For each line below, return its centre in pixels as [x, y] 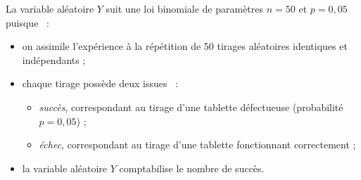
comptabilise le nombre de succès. [192, 168]
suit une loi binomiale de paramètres [185, 8]
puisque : [27, 22]
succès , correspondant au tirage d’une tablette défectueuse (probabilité [191, 107]
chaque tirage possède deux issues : [100, 83]
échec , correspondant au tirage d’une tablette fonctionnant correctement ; [197, 144]
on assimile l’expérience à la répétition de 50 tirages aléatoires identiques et [185, 46]
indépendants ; [54, 59]
